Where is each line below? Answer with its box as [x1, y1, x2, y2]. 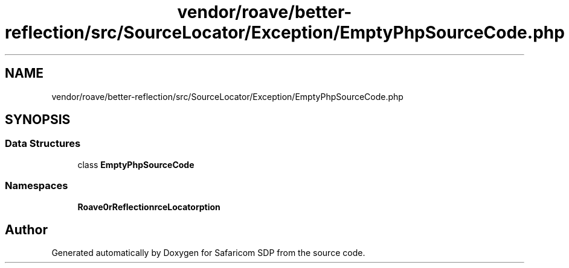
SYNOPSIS [5, 112, 71, 128]
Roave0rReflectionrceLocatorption [77, 201, 220, 212]
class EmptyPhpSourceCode [77, 159, 194, 170]
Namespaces [5, 179, 68, 192]
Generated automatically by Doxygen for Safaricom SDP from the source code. [51, 248, 365, 258]
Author [5, 222, 48, 237]
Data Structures [5, 137, 81, 150]
